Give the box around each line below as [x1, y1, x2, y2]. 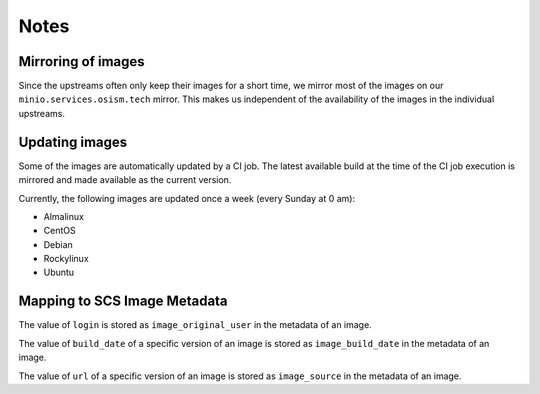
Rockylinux [43, 253, 89, 265]
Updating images [18, 133, 128, 150]
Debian [43, 238, 74, 250]
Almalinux [43, 210, 85, 222]
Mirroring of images [18, 53, 145, 70]
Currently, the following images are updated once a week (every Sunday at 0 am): [18, 192, 355, 204]
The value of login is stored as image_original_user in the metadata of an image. [18, 319, 372, 331]
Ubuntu [43, 266, 75, 279]
